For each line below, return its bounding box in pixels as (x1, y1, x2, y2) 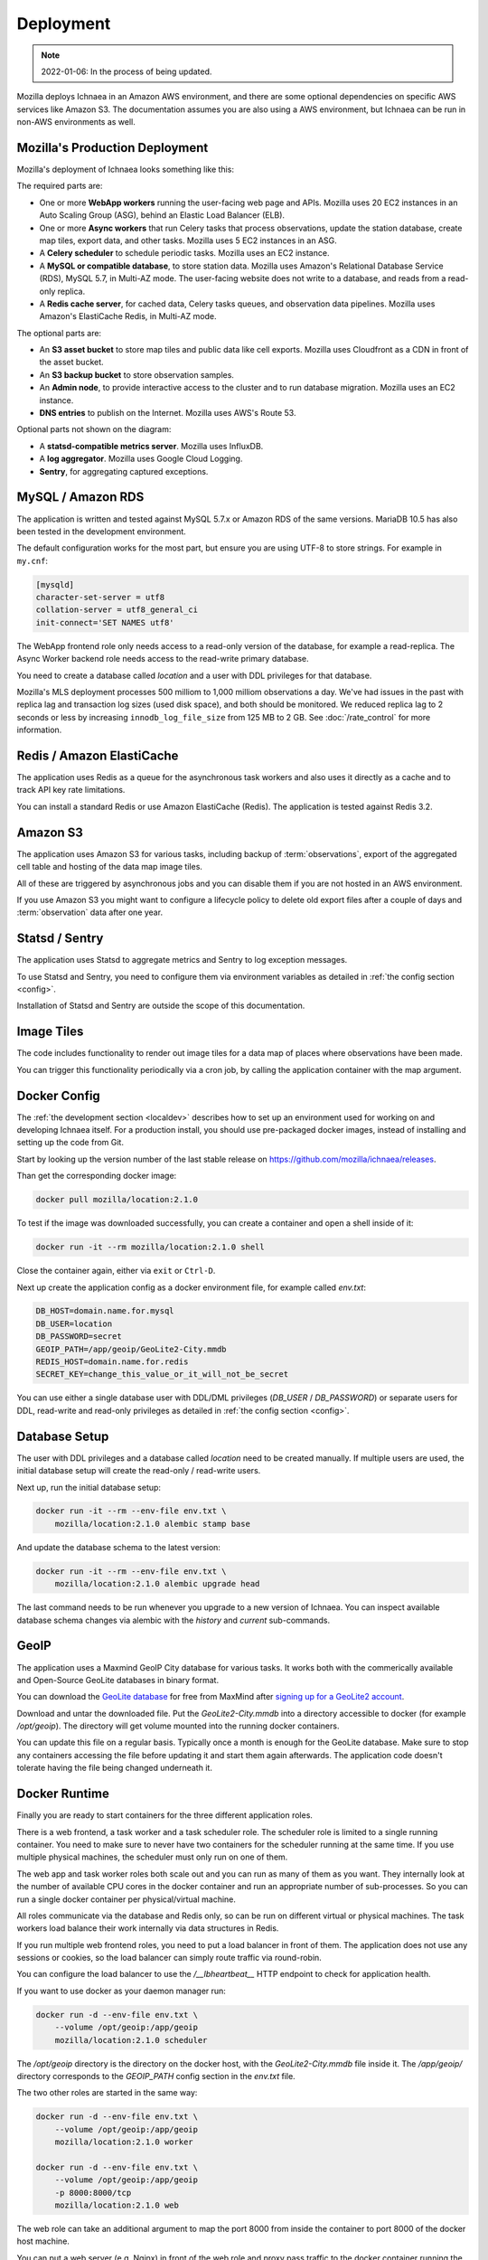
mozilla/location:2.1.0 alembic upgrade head (54, 1578, 260, 1589)
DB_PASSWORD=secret (35, 1332, 122, 1342)
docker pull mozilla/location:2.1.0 (35, 1194, 199, 1205)
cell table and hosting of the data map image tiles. (16, 862, 203, 872)
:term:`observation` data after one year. (16, 907, 163, 918)
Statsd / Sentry (16, 931, 104, 946)
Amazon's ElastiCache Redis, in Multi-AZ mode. (39, 311, 217, 322)
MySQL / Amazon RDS (16, 489, 145, 505)
